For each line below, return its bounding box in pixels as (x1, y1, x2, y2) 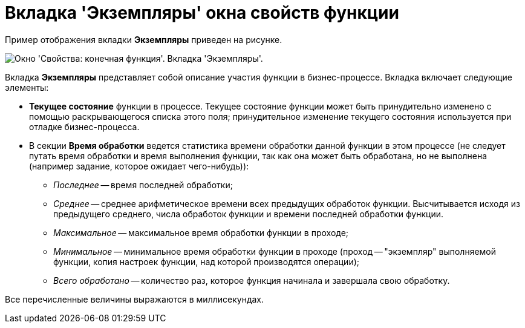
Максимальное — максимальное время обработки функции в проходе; (53, 227, 349, 238)
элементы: (5, 82, 49, 93)
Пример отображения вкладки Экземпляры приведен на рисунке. (5, 34, 282, 45)
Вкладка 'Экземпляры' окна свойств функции (5, 2, 399, 23)
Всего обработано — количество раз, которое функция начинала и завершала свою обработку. (53, 275, 450, 286)
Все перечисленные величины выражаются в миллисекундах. (5, 294, 264, 304)
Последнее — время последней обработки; (53, 179, 233, 190)
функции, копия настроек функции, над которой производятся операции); (53, 256, 360, 267)
